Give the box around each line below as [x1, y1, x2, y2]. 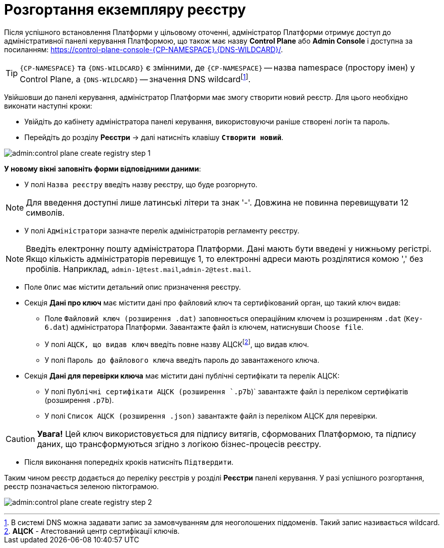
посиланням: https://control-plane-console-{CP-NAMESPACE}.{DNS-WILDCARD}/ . [4, 45, 283, 54]
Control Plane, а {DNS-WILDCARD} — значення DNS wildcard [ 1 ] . [20, 72, 251, 85]
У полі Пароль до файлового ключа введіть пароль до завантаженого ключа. [45, 355, 319, 364]
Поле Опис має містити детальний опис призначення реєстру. [24, 283, 241, 292]
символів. [26, 208, 65, 218]
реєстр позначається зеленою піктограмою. [4, 482, 159, 491]
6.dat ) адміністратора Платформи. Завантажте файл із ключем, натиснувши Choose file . [45, 323, 363, 332]
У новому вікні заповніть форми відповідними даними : [4, 164, 201, 174]
